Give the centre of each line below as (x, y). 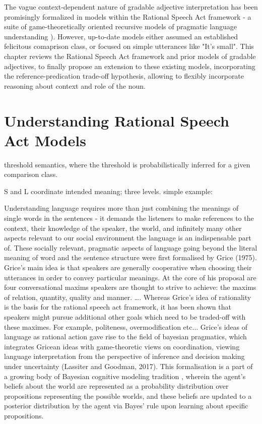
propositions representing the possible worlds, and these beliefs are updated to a (128, 396)
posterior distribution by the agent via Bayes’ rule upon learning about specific (126, 406)
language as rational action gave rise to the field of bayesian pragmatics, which (125, 337)
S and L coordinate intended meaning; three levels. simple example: (108, 191)
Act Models (45, 140)
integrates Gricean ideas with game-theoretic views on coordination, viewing (122, 346)
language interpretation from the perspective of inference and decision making (124, 356)
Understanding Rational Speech (117, 120)
